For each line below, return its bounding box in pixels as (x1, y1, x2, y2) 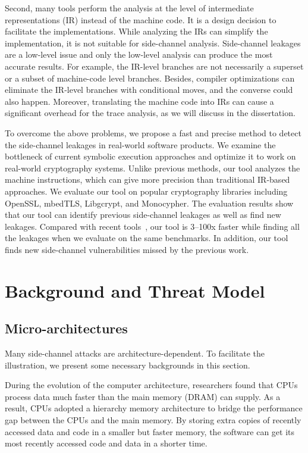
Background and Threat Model (5, 278, 265, 302)
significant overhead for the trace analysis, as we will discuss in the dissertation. (5, 107, 296, 119)
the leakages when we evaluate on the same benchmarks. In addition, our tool (5, 232, 288, 244)
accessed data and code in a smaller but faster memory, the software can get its (5, 425, 295, 438)
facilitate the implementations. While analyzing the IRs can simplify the (5, 25, 268, 38)
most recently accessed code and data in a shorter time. (5, 437, 208, 449)
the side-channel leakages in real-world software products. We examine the (5, 138, 276, 151)
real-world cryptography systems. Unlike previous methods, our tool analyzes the (5, 161, 300, 174)
